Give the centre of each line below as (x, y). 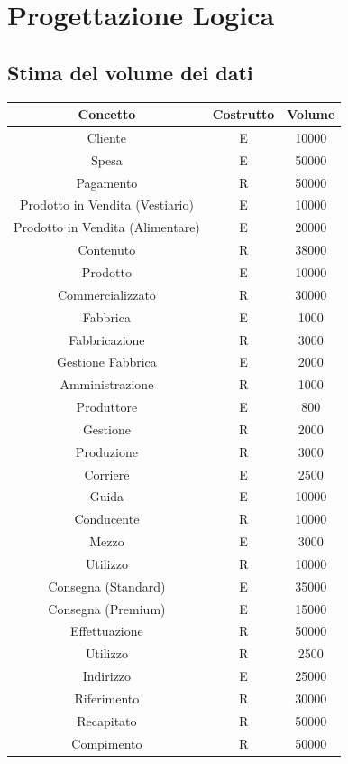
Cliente (106, 137)
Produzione (106, 451)
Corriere (107, 474)
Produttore (107, 407)
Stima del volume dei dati (130, 72)
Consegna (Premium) (107, 608)
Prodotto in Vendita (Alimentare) (107, 227)
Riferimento (107, 699)
